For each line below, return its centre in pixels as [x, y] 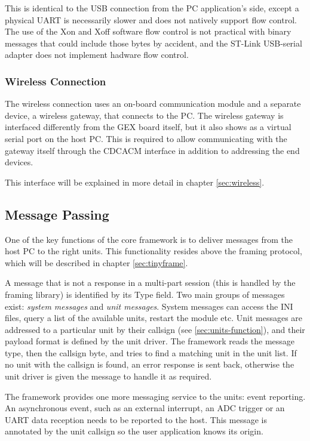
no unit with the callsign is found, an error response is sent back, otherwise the [150, 364]
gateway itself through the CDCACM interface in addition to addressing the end [152, 150]
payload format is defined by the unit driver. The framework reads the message [150, 341]
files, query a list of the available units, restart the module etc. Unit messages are [154, 318]
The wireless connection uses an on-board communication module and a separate [153, 104]
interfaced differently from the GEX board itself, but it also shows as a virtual [148, 127]
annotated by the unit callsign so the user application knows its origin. [134, 431]
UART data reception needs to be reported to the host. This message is [136, 419]
